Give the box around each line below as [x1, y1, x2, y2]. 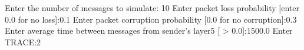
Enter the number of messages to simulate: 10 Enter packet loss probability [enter [5, 2, 299, 13]
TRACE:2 [5, 35, 41, 48]
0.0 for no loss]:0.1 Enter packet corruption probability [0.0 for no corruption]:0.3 [5, 13, 297, 25]
